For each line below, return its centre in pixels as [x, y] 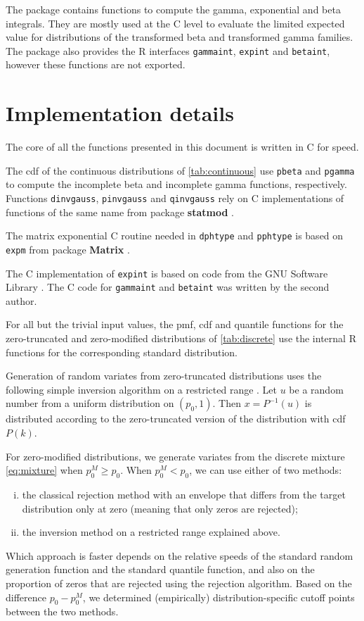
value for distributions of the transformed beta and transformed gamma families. [180, 37]
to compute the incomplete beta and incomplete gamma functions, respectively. [176, 184]
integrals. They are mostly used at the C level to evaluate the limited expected [175, 23]
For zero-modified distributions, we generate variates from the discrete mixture [175, 456]
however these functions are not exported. [96, 64]
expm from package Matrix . [68, 249]
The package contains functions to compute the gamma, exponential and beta [173, 9]
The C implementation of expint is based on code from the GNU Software [167, 273]
